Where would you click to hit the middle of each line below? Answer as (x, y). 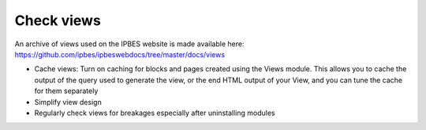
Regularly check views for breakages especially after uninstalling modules (155, 113)
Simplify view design (68, 102)
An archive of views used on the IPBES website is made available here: (129, 44)
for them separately (66, 91)
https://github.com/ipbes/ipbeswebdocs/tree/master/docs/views (120, 54)
